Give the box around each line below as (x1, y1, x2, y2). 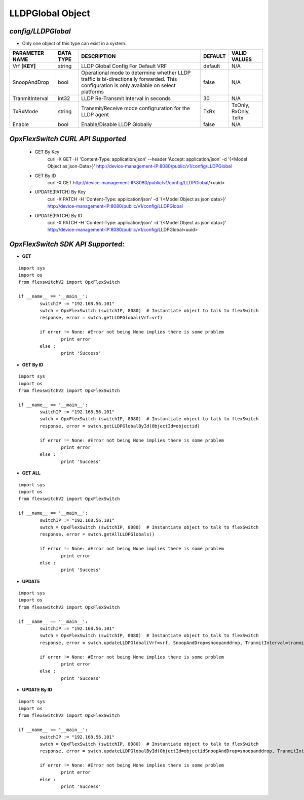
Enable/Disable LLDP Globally (81, 121, 152, 128)
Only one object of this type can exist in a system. (22, 41, 127, 47)
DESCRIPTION (81, 53, 116, 60)
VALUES (231, 56, 252, 63)
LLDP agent (81, 111, 109, 118)
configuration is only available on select (81, 82, 176, 89)
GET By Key (34, 149, 60, 155)
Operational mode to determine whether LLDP (81, 69, 191, 76)
